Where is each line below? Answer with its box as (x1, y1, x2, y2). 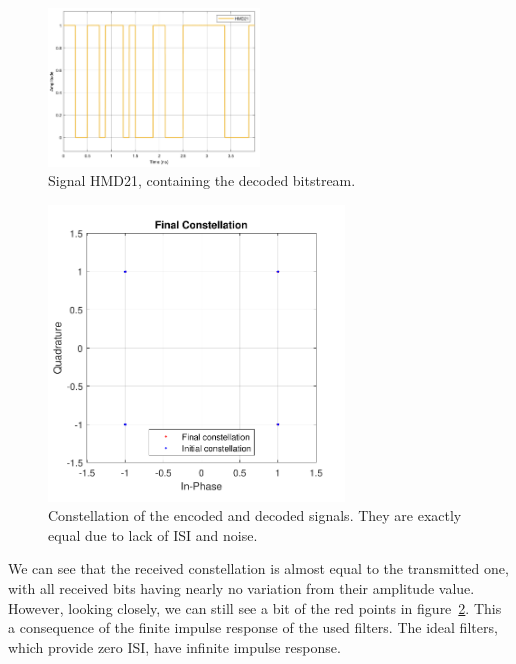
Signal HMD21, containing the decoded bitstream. (48, 170, 356, 191)
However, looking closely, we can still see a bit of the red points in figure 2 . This (8, 597, 502, 618)
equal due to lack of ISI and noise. (48, 524, 258, 545)
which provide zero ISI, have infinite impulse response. (8, 636, 341, 657)
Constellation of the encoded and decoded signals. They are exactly (48, 505, 462, 526)
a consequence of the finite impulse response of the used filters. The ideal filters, (8, 617, 498, 638)
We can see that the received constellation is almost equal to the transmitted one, (8, 558, 509, 579)
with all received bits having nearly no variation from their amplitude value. (8, 578, 475, 599)
